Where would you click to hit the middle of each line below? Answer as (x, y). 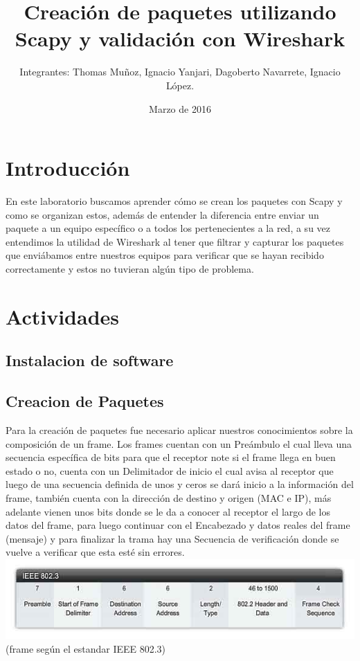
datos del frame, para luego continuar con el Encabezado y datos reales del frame (178, 525)
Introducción (68, 168)
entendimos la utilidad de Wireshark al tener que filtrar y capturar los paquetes (175, 241)
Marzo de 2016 (180, 108)
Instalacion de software (90, 360)
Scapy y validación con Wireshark (180, 38)
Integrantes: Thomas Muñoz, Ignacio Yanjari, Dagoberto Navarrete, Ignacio (180, 72)
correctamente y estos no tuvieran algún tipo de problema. (130, 269)
